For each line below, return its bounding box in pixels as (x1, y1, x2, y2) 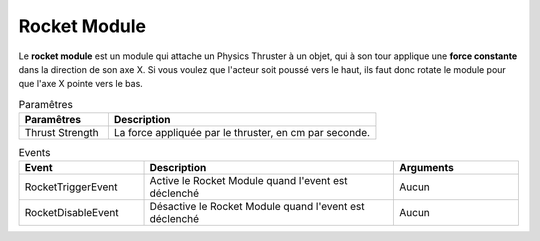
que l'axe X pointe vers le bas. (18, 78, 144, 90)
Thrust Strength (24, 126, 99, 140)
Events (18, 146, 51, 160)
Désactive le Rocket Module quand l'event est (149, 200, 365, 214)
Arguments (398, 161, 454, 175)
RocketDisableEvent (24, 206, 119, 220)
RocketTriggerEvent (24, 180, 118, 194)
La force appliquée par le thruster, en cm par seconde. (113, 126, 370, 140)
